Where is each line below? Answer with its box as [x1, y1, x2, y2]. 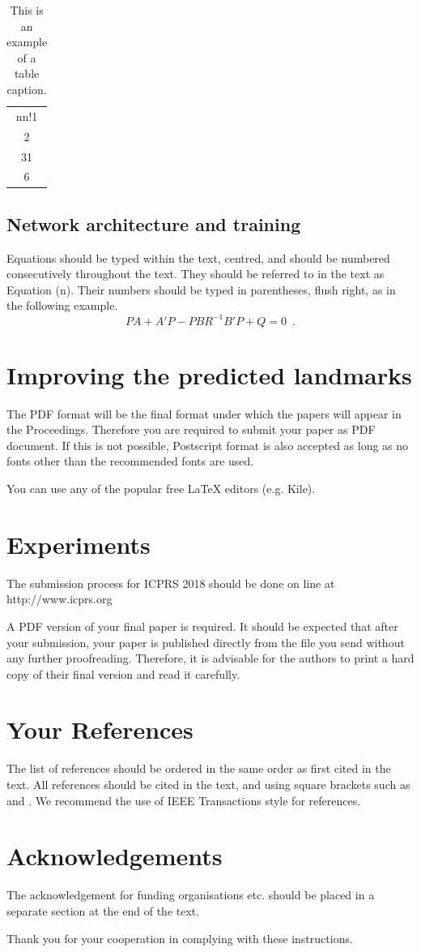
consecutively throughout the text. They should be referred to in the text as [6, 265, 385, 282]
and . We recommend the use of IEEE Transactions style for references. [6, 791, 361, 808]
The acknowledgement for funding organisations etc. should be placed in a [6, 886, 375, 903]
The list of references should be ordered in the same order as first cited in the [6, 760, 391, 777]
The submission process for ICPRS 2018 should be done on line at [6, 574, 335, 591]
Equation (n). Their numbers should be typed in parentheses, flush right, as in [6, 281, 396, 298]
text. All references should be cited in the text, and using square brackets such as [6, 776, 410, 793]
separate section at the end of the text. [6, 902, 200, 919]
